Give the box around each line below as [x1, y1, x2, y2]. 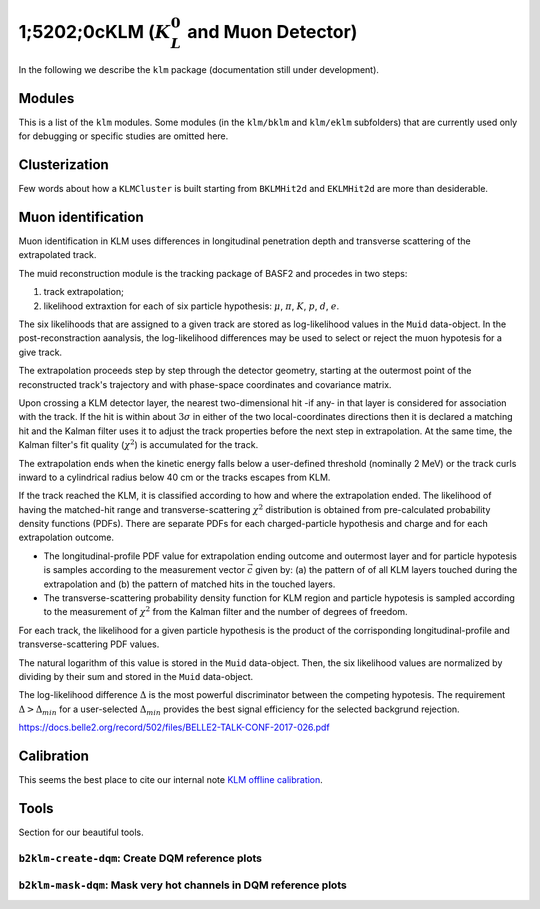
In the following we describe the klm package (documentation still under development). [18, 63, 380, 75]
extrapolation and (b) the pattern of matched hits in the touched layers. [43, 578, 336, 590]
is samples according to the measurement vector [43, 564, 245, 576]
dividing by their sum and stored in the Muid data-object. [18, 670, 254, 682]
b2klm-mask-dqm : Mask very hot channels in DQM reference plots [18, 878, 347, 892]
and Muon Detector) [186, 20, 358, 43]
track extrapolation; [43, 286, 124, 298]
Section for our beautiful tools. [18, 826, 144, 838]
